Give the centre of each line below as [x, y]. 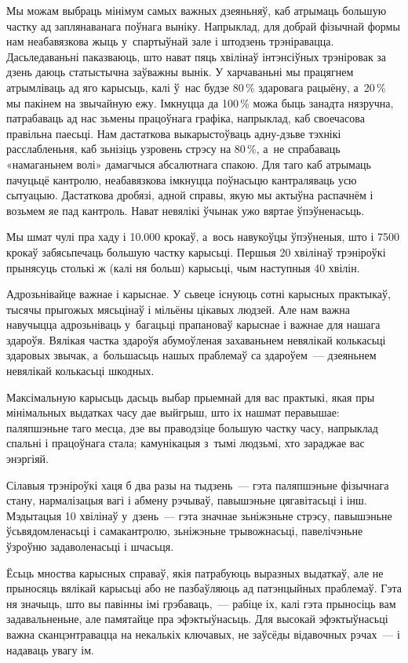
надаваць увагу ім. [50, 649]
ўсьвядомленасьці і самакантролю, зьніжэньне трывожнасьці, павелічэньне [185, 531]
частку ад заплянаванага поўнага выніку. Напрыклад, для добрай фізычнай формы [203, 25]
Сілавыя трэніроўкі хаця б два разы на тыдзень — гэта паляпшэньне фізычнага [198, 484]
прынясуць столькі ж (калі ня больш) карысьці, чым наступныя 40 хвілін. [183, 267]
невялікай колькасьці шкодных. [80, 371]
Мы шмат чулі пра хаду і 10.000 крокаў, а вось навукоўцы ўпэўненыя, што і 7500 [203, 237]
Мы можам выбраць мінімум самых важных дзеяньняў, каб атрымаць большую [197, 10]
